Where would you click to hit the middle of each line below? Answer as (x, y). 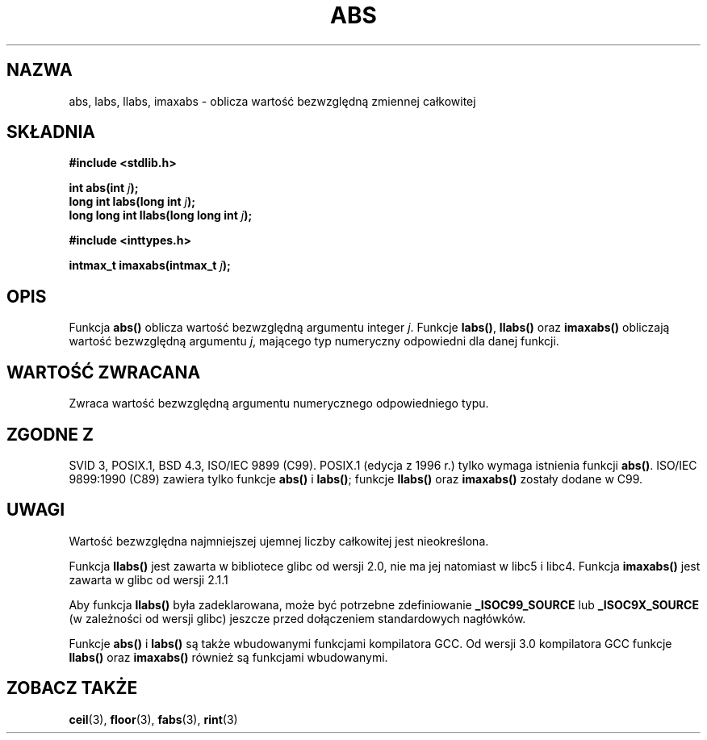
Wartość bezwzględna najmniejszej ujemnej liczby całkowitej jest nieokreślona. (279, 541)
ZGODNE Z (50, 434)
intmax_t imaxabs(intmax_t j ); (150, 265)
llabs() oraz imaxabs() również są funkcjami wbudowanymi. (228, 657)
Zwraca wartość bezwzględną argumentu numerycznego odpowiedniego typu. (279, 403)
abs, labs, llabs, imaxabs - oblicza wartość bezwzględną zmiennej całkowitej (272, 101)
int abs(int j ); (104, 188)
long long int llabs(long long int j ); (161, 215)
